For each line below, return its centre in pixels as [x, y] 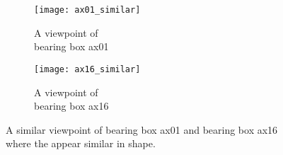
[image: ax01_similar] [87, 10]
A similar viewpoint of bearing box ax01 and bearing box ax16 [142, 129]
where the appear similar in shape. [81, 143]
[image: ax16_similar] [87, 69]
